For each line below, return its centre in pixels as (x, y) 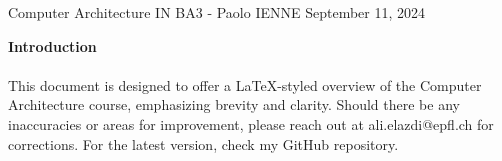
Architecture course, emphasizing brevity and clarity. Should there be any (234, 104)
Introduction (52, 45)
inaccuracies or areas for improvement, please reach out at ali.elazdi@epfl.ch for (251, 123)
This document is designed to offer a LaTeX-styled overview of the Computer (245, 84)
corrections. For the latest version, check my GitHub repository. (203, 143)
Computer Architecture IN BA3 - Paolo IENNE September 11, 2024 (217, 12)
